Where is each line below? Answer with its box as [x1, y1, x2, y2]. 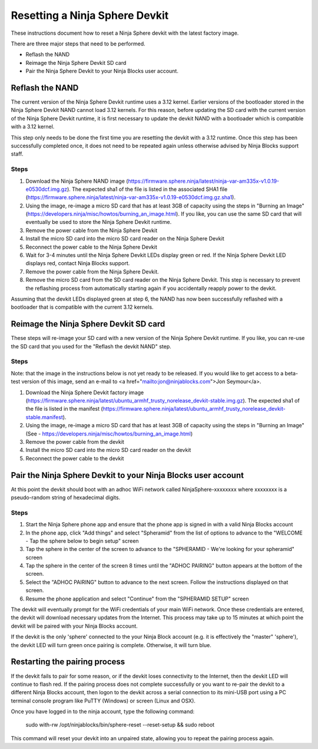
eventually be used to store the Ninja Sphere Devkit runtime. [25, 219, 172, 226]
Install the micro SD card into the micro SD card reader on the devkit [25, 447, 191, 454]
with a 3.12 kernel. [11, 123, 55, 130]
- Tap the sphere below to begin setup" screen [25, 537, 139, 545]
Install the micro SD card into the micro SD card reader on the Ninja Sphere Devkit [25, 235, 224, 242]
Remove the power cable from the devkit [25, 438, 125, 445]
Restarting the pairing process [11, 657, 125, 667]
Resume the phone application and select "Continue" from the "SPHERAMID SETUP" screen [25, 595, 249, 602]
